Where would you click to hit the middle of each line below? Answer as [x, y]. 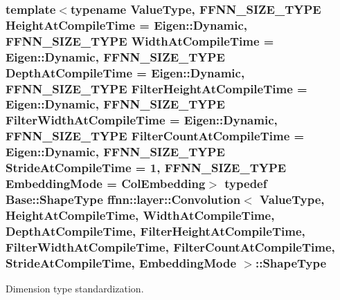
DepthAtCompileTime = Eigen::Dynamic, [125, 72]
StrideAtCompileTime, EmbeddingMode [121, 262]
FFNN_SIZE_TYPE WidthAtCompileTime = [140, 40]
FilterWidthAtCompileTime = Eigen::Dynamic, [142, 120]
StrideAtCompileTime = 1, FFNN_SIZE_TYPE [146, 168]
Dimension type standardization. [75, 288]
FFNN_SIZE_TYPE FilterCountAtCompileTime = [155, 136]
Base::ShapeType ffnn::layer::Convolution [123, 199]
